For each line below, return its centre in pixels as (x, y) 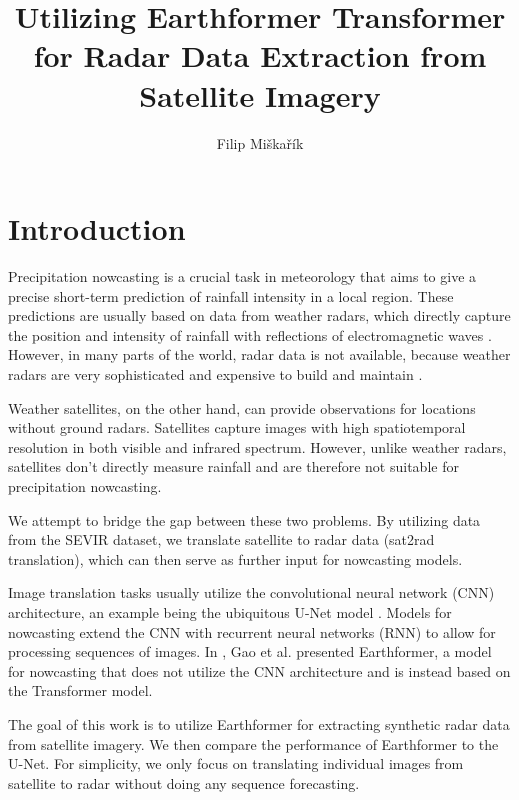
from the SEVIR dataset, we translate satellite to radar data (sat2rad (221, 539)
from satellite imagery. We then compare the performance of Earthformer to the (253, 743)
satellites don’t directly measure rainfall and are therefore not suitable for (233, 466)
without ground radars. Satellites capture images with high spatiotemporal (237, 427)
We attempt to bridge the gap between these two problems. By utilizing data (244, 519)
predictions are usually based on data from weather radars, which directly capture (259, 315)
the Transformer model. (80, 690)
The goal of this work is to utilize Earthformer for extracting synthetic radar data (259, 723)
